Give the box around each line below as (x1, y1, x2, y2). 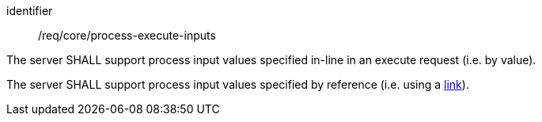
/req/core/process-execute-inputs (38, 29, 216, 42)
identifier (6, 4, 53, 17)
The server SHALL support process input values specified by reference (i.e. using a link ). (6, 78, 469, 91)
